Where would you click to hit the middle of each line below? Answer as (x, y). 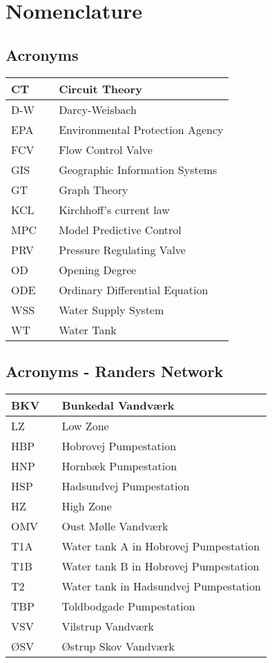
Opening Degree (98, 269)
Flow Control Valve (106, 149)
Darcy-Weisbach (98, 109)
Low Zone (85, 425)
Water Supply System (111, 309)
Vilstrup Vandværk (108, 626)
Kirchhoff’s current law (114, 209)
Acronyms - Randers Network (115, 371)
